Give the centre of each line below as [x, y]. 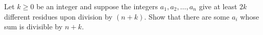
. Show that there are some [187, 16]
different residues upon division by [58, 16]
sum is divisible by [33, 27]
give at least [218, 6]
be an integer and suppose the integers [97, 6]
